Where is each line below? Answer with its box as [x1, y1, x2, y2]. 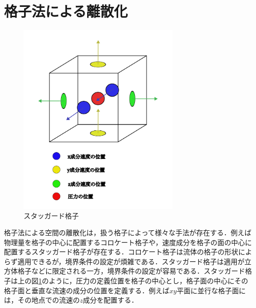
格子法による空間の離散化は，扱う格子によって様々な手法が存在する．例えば [4, 227, 252, 237]
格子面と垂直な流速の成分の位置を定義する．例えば [4, 285, 169, 295]
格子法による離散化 [4, 1, 128, 21]
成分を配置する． [83, 295, 138, 305]
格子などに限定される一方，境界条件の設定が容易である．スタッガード [17, 266, 245, 276]
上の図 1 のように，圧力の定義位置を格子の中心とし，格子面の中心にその [17, 275, 249, 285]
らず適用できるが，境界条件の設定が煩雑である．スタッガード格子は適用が [4, 256, 245, 266]
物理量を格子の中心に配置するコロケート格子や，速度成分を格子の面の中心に [4, 237, 252, 247]
